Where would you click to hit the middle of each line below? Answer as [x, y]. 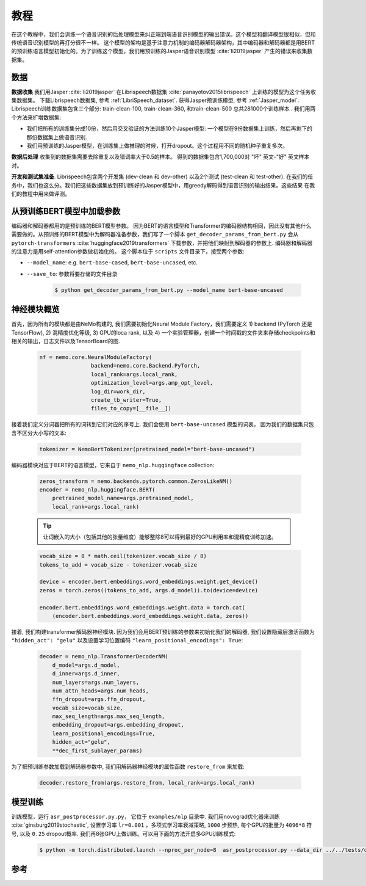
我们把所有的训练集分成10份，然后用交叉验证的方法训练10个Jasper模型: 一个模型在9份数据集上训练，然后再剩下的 [169, 129]
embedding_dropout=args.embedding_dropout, [118, 725]
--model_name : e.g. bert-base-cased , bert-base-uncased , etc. [112, 263]
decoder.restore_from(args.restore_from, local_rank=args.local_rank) [147, 783]
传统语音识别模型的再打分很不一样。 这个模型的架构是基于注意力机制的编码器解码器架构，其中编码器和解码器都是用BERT [163, 42]
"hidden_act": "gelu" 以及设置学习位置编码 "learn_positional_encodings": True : [127, 641]
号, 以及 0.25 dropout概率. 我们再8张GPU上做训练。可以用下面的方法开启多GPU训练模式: [124, 833]
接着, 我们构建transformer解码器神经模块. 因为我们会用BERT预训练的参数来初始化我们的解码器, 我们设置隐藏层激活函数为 [163, 631]
